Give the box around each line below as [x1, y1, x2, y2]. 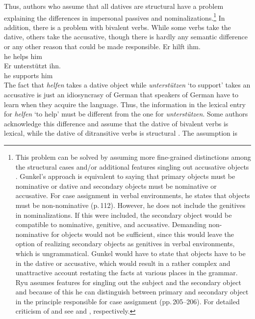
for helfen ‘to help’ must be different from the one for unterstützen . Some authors [4, 109, 248, 119]
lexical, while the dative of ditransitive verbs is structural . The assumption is [4, 128, 237, 138]
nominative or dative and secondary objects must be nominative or [15, 180, 217, 191]
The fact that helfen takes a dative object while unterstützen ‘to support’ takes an [4, 80, 251, 90]
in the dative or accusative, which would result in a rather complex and [15, 258, 230, 268]
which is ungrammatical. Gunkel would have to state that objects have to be [15, 248, 246, 258]
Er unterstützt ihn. [4, 60, 61, 71]
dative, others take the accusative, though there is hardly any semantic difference [4, 31, 248, 42]
